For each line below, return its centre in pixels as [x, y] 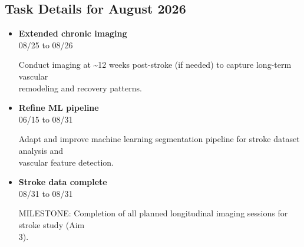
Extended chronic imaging [73, 33]
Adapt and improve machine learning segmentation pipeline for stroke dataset [159, 139]
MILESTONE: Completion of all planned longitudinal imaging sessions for [153, 213]
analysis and [41, 150]
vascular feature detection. [66, 162]
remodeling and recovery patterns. [80, 88]
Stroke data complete [63, 182]
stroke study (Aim [52, 224]
